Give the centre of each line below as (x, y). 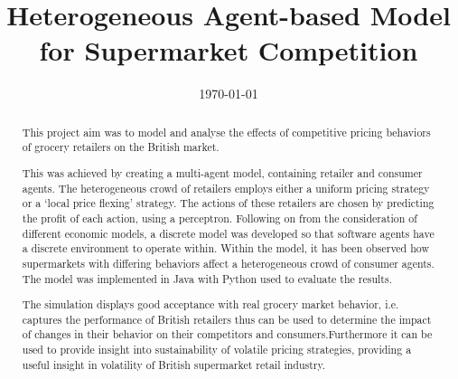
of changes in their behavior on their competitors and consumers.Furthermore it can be (227, 334)
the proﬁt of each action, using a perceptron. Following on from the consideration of (220, 218)
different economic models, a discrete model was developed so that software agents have (228, 233)
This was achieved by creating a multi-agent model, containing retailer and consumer (222, 172)
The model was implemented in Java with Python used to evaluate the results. (207, 278)
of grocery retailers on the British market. (121, 147)
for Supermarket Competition (229, 50)
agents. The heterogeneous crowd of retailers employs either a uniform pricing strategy (226, 188)
